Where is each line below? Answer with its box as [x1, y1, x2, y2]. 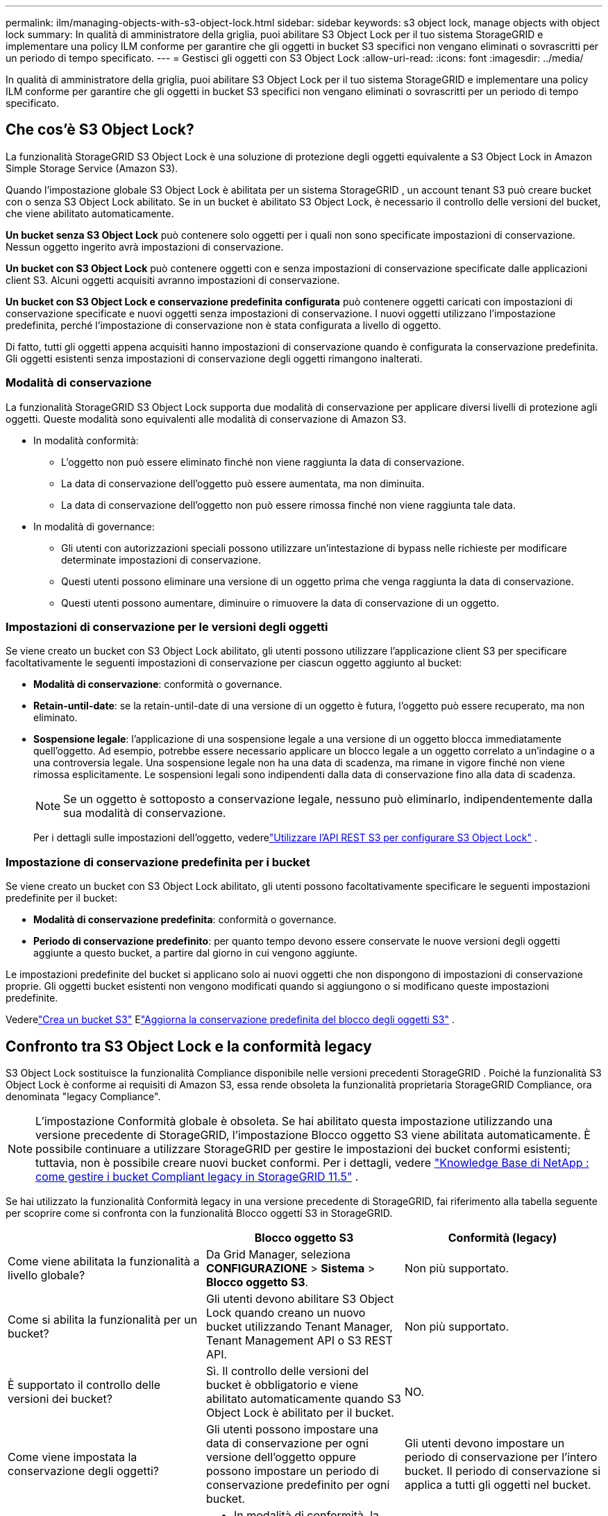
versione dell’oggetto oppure [205, 1449, 356, 1464]
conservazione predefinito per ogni [205, 1477, 390, 1492]
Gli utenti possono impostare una [205, 1422, 379, 1436]
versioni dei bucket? [8, 1391, 112, 1406]
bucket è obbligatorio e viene [205, 1377, 359, 1392]
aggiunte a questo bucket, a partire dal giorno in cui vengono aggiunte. [33, 947, 358, 959]
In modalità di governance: [33, 520, 155, 532]
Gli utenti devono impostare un [404, 1435, 565, 1450]
